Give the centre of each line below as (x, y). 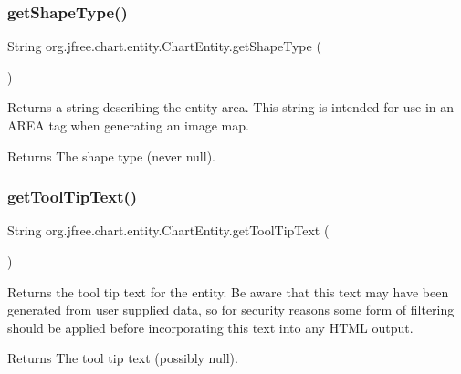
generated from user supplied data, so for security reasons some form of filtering (231, 310)
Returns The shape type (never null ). (111, 156)
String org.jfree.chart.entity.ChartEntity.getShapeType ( (164, 46)
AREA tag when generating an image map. (128, 125)
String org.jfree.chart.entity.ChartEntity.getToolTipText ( (168, 230)
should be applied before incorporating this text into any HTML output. (210, 327)
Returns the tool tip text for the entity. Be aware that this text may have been (228, 291)
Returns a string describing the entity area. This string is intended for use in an (231, 107)
